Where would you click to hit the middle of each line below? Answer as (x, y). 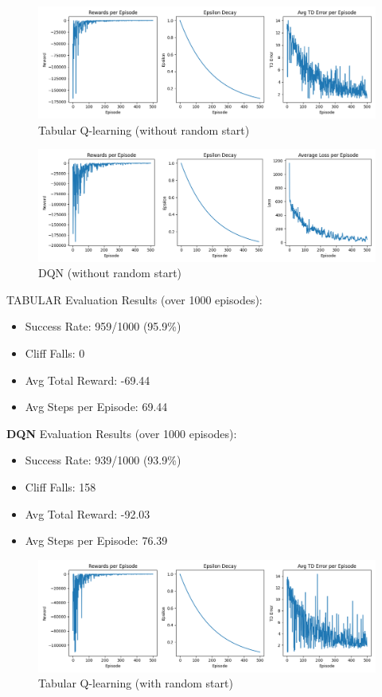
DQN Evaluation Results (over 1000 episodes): (122, 433)
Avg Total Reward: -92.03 (88, 513)
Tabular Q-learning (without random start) (144, 129)
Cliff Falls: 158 (60, 486)
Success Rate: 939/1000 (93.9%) (103, 460)
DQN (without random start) (110, 273)
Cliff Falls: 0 (55, 352)
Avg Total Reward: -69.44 (88, 380)
